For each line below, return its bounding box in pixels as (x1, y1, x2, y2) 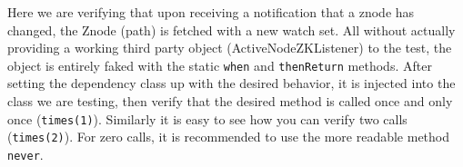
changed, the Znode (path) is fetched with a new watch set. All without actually (7, 20, 456, 39)
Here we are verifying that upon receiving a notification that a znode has (7, 3, 415, 21)
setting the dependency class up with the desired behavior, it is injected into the (7, 74, 456, 93)
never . (7, 144, 44, 163)
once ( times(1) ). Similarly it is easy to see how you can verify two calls (7, 109, 408, 128)
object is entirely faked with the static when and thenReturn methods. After (7, 55, 432, 74)
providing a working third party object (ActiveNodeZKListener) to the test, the (7, 38, 452, 57)
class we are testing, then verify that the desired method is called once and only (7, 92, 453, 111)
